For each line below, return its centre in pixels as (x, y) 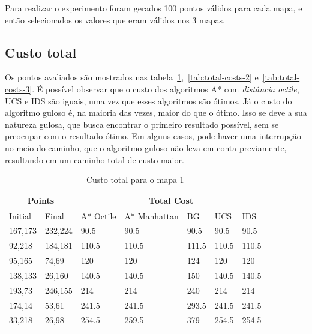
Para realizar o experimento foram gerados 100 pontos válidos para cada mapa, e (154, 8)
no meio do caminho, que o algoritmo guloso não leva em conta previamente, (146, 147)
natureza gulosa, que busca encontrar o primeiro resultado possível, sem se (142, 124)
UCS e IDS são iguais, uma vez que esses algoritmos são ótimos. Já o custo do (148, 100)
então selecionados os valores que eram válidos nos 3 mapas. (115, 19)
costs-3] (19, 88)
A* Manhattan (151, 216)
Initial (20, 216)
